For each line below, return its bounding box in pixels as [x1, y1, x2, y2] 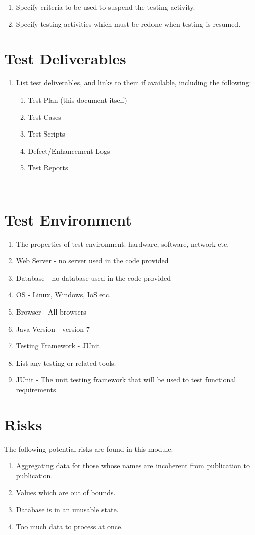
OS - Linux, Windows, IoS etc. [16, 289, 111, 300]
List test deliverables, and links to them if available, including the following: [16, 77, 251, 88]
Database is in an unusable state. [16, 504, 119, 515]
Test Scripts [28, 128, 65, 139]
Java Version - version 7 [16, 323, 90, 334]
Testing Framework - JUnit [16, 340, 100, 351]
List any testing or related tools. [16, 357, 116, 368]
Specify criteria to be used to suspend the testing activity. [16, 2, 195, 12]
